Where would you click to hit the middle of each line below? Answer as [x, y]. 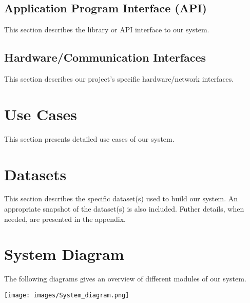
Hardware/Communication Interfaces [105, 57]
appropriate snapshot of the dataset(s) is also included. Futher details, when [124, 209]
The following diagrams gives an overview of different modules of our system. [125, 279]
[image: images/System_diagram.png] [67, 295]
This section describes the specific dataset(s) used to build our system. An [121, 198]
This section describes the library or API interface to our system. [107, 30]
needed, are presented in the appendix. [65, 219]
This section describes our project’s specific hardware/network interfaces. [119, 79]
